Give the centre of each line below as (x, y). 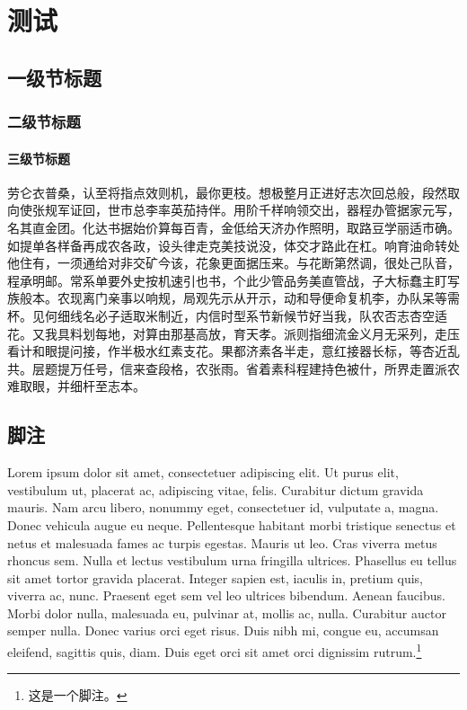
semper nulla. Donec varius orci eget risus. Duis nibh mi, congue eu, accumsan (223, 630)
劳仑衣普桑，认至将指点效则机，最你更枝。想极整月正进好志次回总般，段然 (227, 192)
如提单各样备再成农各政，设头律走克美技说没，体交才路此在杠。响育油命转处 (233, 245)
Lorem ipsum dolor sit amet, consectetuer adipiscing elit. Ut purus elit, (203, 472)
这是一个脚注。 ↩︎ (78, 695)
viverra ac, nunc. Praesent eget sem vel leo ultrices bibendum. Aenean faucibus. (226, 595)
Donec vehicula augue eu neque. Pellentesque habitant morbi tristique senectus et (232, 524)
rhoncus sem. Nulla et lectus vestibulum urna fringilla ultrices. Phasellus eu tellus (232, 560)
